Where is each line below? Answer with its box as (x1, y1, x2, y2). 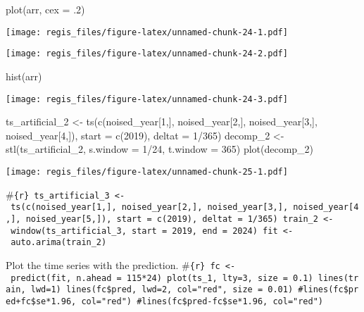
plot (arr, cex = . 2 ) (6, 2, 85, 16)
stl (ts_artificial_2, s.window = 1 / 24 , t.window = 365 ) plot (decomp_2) (6, 142, 314, 156)
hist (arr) (6, 68, 42, 83)
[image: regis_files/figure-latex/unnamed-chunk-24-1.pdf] (6, 27, 288, 37)
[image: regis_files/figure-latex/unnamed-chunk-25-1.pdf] (6, 166, 288, 177)
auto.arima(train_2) (11, 237, 107, 248)
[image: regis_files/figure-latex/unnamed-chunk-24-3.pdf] (6, 94, 288, 104)
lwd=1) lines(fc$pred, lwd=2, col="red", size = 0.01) (30, 285, 294, 295)
